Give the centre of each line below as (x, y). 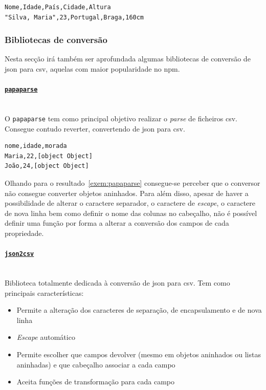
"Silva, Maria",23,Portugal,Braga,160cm (74, 17)
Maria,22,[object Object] (49, 156)
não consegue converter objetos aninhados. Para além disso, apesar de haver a (127, 193)
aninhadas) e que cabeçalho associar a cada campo (96, 364)
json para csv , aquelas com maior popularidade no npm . (92, 69)
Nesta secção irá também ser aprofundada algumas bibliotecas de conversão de (128, 59)
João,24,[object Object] (47, 166)
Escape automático (46, 337)
